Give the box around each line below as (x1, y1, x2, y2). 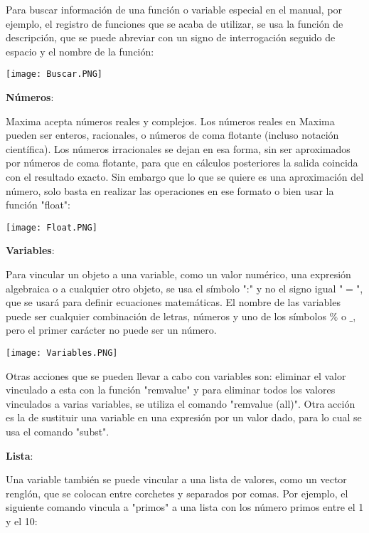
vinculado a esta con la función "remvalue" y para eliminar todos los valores (6, 382, 336, 397)
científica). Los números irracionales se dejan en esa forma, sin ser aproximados (6, 141, 351, 156)
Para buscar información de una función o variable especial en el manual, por (6, 2, 343, 16)
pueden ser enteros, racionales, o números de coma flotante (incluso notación (6, 127, 339, 142)
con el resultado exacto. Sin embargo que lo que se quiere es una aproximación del (6, 169, 364, 184)
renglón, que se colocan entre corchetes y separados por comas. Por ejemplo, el (6, 485, 348, 500)
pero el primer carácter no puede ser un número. (6, 322, 217, 337)
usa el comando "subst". (6, 424, 109, 439)
